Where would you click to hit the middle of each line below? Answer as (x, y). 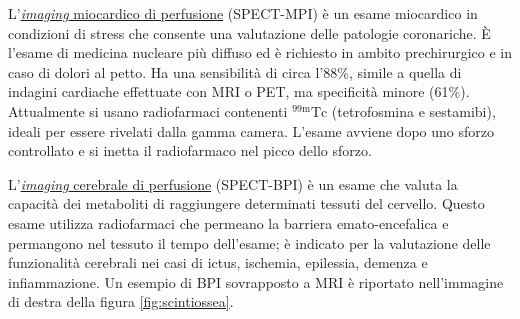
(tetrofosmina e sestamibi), (413, 110)
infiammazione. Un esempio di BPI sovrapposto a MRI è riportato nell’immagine (256, 281)
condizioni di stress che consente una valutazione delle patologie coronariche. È (249, 32)
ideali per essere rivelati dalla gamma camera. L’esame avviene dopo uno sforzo (251, 130)
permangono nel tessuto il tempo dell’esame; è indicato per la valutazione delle (249, 242)
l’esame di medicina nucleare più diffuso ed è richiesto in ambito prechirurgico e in (260, 52)
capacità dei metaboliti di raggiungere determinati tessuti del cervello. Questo (246, 203)
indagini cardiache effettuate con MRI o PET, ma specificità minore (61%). (239, 91)
